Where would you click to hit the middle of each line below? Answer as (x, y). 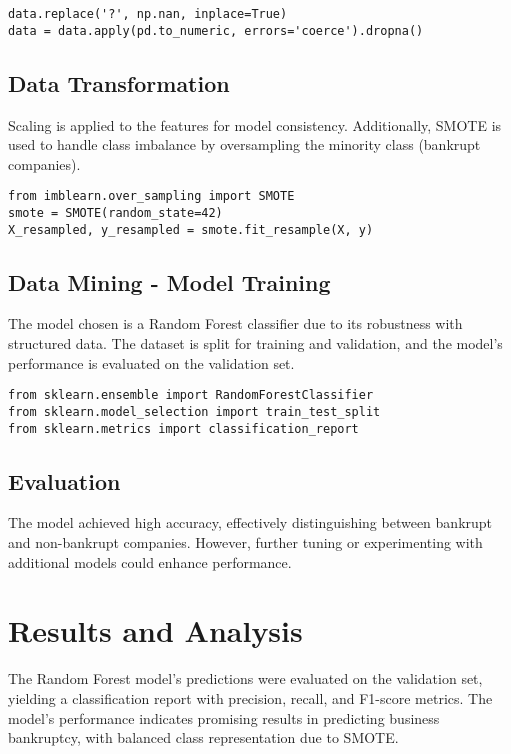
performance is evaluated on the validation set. (151, 362)
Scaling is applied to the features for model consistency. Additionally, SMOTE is (255, 124)
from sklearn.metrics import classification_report (183, 428)
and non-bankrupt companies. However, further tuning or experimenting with (245, 542)
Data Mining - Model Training (169, 281)
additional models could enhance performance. (150, 561)
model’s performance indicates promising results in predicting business (224, 717)
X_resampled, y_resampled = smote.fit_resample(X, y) (191, 229)
